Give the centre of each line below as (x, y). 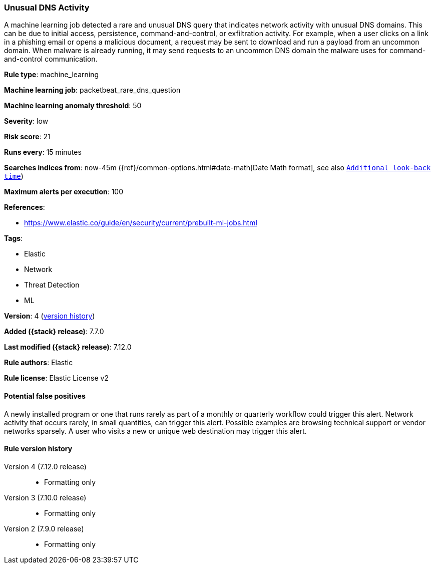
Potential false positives (45, 396)
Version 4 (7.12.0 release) (45, 466)
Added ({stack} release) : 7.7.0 (54, 332)
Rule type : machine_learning (52, 75)
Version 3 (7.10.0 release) (45, 497)
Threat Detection (52, 285)
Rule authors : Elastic (39, 363)
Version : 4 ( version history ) (50, 316)
